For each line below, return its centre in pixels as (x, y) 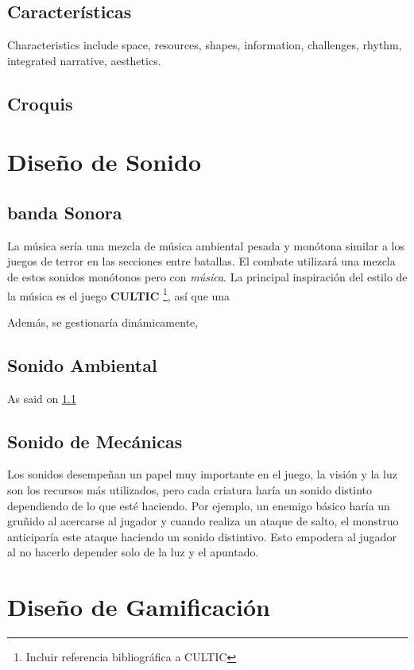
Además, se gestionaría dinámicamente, (103, 321)
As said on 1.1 (42, 398)
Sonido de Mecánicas (95, 441)
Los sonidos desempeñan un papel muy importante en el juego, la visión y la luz (203, 474)
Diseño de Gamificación (139, 607)
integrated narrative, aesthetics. (84, 60)
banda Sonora (65, 212)
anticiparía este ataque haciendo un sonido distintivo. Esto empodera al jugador (202, 536)
